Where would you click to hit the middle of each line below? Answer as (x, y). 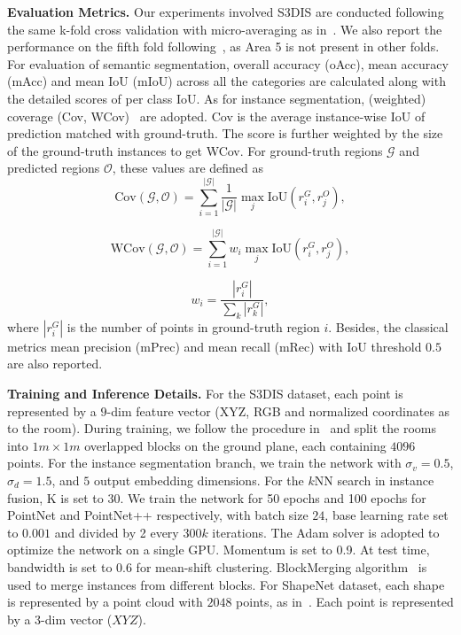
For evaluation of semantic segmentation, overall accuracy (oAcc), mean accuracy (228, 63)
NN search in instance (374, 480)
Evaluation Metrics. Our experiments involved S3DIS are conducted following (226, 12)
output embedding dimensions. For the (199, 480)
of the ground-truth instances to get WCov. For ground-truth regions (195, 150)
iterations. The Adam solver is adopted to (326, 532)
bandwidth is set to (60, 566)
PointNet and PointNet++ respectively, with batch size (158, 515)
